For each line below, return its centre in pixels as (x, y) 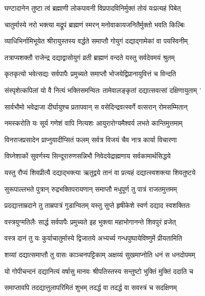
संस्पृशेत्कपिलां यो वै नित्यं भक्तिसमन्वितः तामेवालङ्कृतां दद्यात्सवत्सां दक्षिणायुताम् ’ (103, 90)
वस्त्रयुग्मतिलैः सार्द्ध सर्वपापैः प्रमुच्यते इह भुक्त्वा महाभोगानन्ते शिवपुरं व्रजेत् (90, 221)
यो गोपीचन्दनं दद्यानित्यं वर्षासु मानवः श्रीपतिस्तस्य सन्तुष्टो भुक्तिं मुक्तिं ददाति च (99, 271)
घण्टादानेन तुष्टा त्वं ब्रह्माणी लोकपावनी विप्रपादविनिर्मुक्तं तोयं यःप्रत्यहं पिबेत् (93, 8)
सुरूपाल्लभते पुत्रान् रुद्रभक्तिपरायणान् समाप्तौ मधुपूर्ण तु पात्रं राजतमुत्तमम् (91, 189)
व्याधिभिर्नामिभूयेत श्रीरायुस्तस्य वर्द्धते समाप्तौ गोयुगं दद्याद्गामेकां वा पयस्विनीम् (96, 41)
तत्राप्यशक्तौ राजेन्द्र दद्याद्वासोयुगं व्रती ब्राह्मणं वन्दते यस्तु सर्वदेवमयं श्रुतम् (90, 57)
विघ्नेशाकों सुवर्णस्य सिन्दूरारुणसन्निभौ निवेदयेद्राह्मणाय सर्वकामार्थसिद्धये (88, 156)
